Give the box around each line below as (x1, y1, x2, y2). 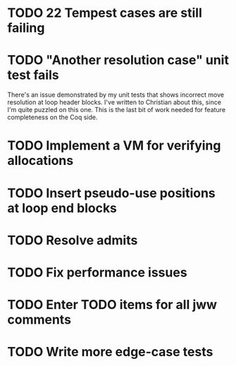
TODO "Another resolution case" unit (7, 52, 229, 68)
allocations (7, 153, 74, 169)
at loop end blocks (7, 200, 118, 216)
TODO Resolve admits (7, 232, 138, 248)
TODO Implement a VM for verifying (7, 138, 221, 154)
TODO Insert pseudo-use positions (7, 185, 216, 201)
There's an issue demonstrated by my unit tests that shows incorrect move (7, 90, 224, 99)
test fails (7, 67, 59, 83)
